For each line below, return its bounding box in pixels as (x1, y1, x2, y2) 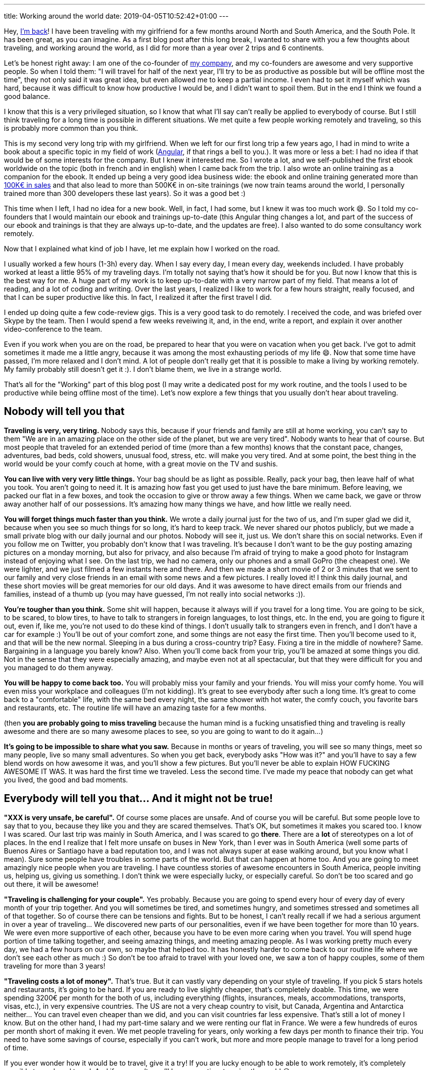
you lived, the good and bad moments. (4, 775, 128, 784)
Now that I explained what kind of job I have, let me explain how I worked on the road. (4, 244, 280, 253)
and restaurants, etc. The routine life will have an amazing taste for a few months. (4, 703, 266, 712)
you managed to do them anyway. (4, 663, 113, 672)
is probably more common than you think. (4, 124, 138, 132)
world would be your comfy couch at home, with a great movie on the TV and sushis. (4, 459, 278, 468)
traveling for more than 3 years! (4, 961, 105, 970)
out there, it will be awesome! (4, 879, 98, 888)
